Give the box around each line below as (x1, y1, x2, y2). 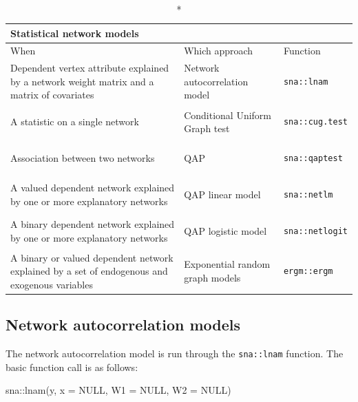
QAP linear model (184, 187, 261, 201)
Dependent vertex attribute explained (10, 61, 169, 75)
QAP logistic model (184, 223, 267, 237)
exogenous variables (10, 277, 93, 291)
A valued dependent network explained (10, 180, 175, 195)
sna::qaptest (283, 154, 343, 164)
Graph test (184, 121, 230, 136)
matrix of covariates (10, 87, 94, 102)
